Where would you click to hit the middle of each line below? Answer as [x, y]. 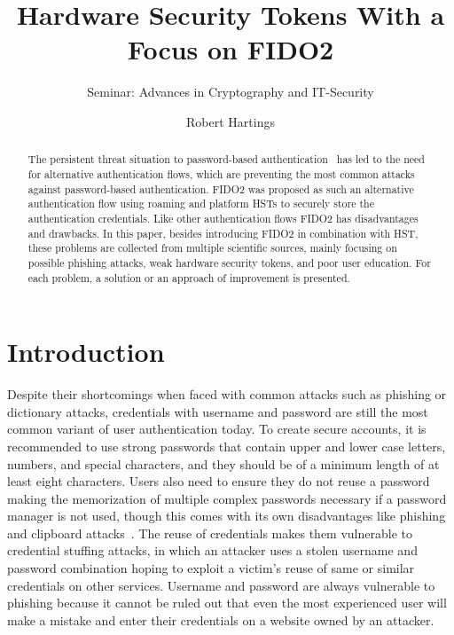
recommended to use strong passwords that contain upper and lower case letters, [227, 446]
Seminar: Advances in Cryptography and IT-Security [231, 92]
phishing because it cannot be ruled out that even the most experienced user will [227, 603]
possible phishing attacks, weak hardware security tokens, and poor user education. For [229, 262]
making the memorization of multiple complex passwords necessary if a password [227, 498]
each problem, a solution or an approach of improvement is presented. [189, 277]
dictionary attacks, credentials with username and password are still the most [218, 411]
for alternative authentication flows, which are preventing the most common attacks [221, 173]
